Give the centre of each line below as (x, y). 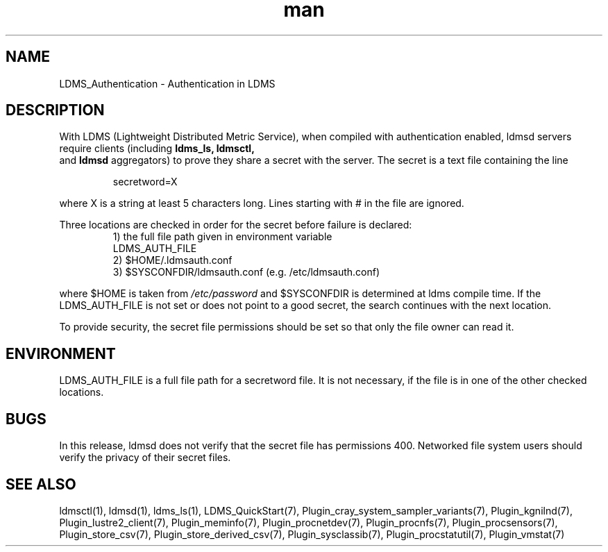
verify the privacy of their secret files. (145, 458)
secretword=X (145, 182)
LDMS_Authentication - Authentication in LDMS (167, 83)
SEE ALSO (41, 484)
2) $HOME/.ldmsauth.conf (172, 260)
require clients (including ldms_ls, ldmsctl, (157, 149)
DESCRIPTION (55, 110)
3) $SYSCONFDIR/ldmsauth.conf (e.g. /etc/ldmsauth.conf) (246, 272)
